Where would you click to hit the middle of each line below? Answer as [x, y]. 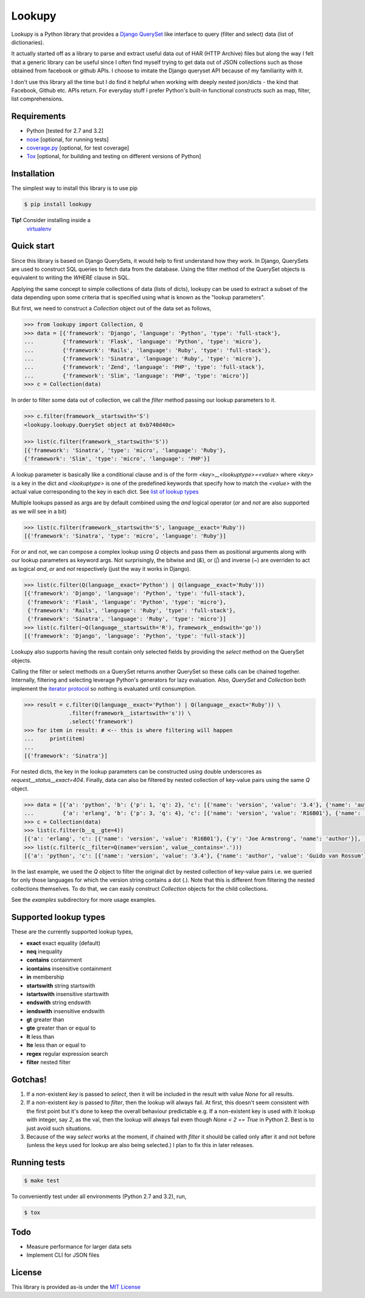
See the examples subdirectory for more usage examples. [84, 900]
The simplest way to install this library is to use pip [75, 188]
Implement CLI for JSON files [63, 1255]
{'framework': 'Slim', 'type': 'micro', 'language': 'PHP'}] [117, 459]
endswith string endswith [59, 1003]
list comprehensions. [37, 99]
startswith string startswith [61, 985]
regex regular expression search [68, 1053]
